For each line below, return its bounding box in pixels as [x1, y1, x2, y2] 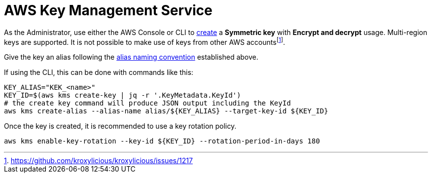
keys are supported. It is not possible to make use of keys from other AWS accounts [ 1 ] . [4, 36, 285, 46]
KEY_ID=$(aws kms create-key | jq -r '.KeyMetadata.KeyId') [4, 91, 241, 100]
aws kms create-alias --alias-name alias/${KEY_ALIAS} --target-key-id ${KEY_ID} [4, 107, 328, 115]
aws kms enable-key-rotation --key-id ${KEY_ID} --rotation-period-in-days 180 [4, 137, 320, 145]
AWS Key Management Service [4, 2, 213, 19]
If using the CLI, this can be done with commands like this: [4, 68, 193, 77]
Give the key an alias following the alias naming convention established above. [4, 53, 258, 62]
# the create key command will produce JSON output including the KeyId [4, 99, 291, 107]
